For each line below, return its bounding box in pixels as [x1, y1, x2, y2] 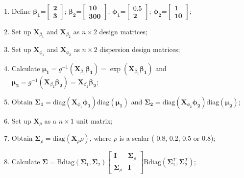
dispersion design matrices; [99, 44, 180, 54]
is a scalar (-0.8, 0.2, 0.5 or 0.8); [119, 133, 216, 143]
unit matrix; [76, 115, 113, 126]
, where [89, 133, 112, 143]
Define [11, 6, 31, 16]
